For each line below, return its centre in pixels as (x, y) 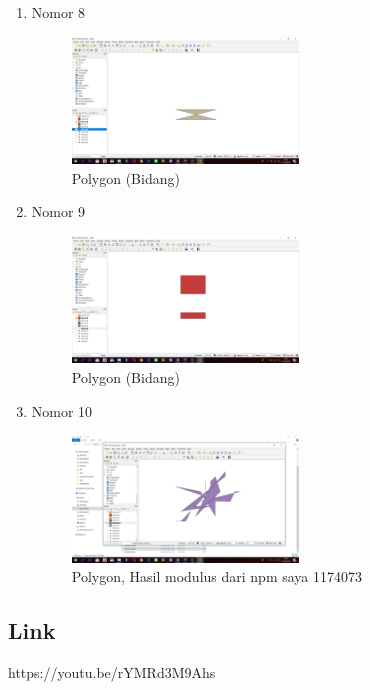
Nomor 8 (58, 12)
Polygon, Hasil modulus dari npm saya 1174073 (217, 576)
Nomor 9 (58, 211)
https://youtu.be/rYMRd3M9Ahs (112, 672)
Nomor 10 (62, 410)
